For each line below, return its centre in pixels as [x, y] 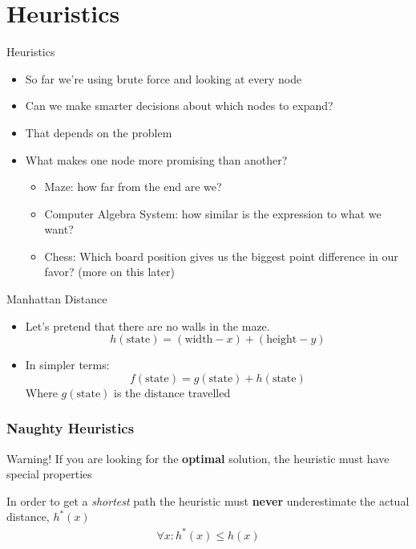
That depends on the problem [99, 132]
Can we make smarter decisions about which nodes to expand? [179, 106]
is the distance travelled [172, 392]
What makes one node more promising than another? [156, 159]
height [282, 340]
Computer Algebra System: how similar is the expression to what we [213, 213]
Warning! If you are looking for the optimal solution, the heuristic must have [198, 458]
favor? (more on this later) [109, 272]
